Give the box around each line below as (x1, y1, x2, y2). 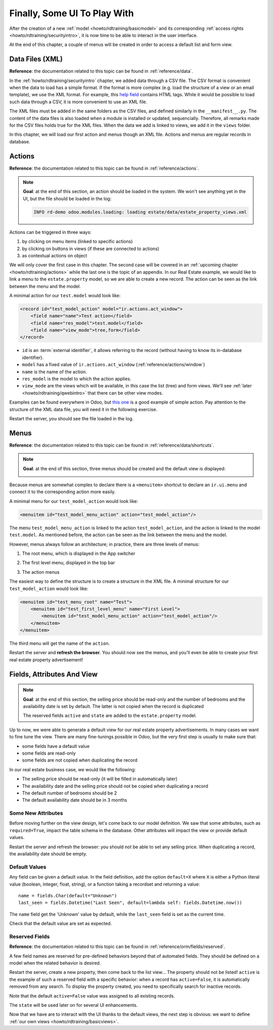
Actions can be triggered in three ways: (9, 229, 92, 235)
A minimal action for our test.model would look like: (9, 292, 121, 298)
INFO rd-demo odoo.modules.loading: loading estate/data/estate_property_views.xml (33, 209, 247, 215)
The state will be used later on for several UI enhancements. (9, 1002, 138, 1008)
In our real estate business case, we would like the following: (9, 766, 136, 772)
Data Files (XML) (9, 55, 63, 63)
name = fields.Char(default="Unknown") (18, 893, 117, 898)
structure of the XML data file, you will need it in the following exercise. (9, 406, 158, 412)
